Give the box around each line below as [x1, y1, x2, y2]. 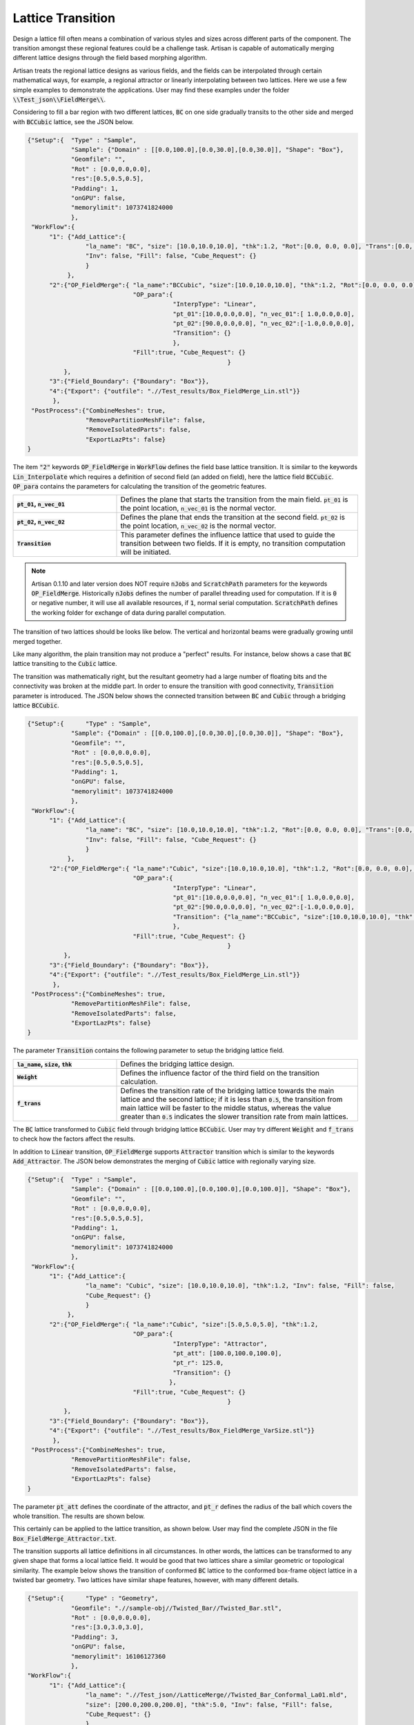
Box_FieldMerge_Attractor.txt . [12, 1534, 117, 1542]
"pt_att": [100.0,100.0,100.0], [172, 1350, 282, 1357]
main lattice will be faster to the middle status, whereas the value [120, 1103, 331, 1112]
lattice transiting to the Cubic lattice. [12, 660, 117, 668]
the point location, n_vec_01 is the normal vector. [120, 504, 277, 513]
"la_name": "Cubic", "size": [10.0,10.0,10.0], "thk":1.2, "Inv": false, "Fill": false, [85, 1282, 395, 1290]
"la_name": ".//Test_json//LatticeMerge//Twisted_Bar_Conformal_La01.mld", [85, 1691, 348, 1699]
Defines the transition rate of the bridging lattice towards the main [120, 1085, 335, 1095]
